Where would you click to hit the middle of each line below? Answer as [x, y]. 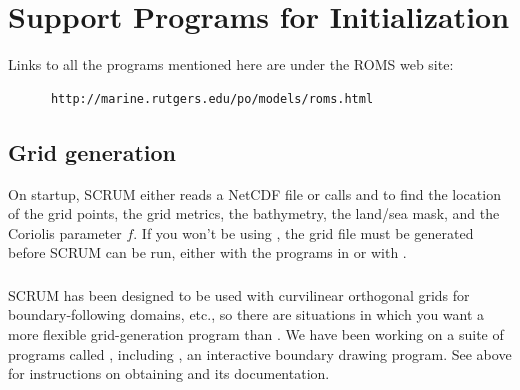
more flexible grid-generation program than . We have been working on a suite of [256, 334]
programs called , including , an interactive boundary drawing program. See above [260, 353]
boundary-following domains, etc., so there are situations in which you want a [246, 314]
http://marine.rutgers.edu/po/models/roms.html [212, 98]
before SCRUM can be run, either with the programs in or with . [207, 252]
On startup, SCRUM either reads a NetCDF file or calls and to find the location [254, 193]
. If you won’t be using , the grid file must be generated [303, 232]
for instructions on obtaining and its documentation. [169, 373]
